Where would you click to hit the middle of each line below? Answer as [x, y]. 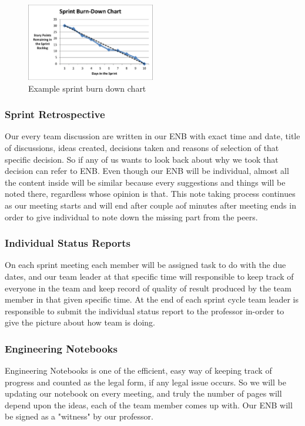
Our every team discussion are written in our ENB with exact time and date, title [152, 136]
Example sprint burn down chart [87, 88]
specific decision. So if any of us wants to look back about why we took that [142, 159]
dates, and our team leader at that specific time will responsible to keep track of [149, 276]
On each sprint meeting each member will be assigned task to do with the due [145, 265]
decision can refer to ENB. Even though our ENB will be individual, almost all [147, 171]
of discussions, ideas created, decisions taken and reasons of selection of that [142, 147]
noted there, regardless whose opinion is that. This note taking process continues [150, 194]
